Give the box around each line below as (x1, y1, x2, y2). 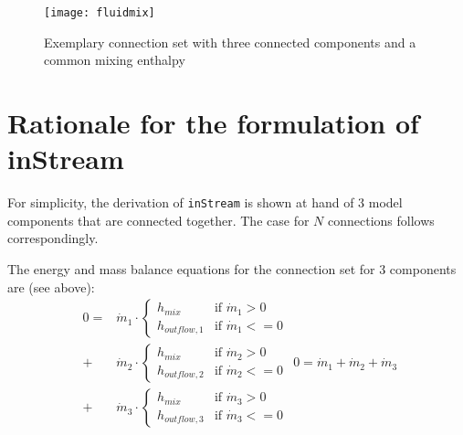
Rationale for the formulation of (7, 104, 419, 142)
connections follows (327, 210, 435, 229)
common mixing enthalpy (44, 50, 185, 69)
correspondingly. (7, 228, 99, 248)
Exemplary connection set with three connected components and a (44, 32, 416, 51)
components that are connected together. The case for (7, 210, 310, 229)
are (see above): (7, 277, 95, 296)
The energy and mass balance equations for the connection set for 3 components (7, 260, 457, 278)
